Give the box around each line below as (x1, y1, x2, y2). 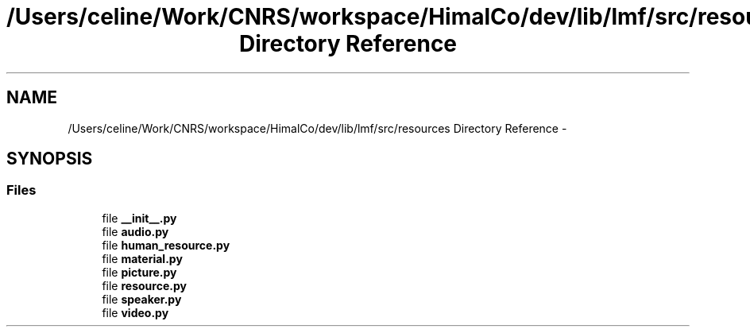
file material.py (102, 251, 183, 265)
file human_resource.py (102, 238, 230, 252)
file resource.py (102, 278, 187, 292)
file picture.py (102, 265, 177, 279)
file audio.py (102, 224, 169, 238)
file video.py (102, 305, 169, 319)
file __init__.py (102, 211, 177, 225)
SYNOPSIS (6, 149, 93, 169)
